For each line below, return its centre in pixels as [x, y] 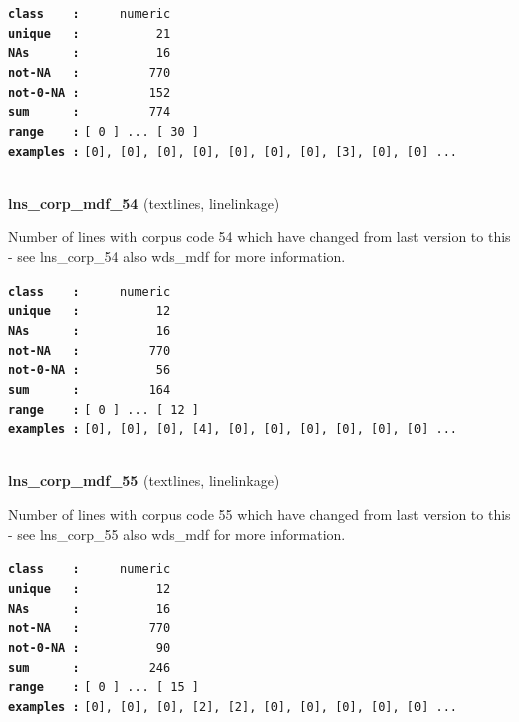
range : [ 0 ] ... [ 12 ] [103, 409]
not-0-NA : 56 [89, 370]
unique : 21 [89, 33]
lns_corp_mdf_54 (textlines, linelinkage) [144, 202]
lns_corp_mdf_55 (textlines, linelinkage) [144, 480]
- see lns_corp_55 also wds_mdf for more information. [177, 533]
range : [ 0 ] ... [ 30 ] [103, 131]
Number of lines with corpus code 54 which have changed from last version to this [259, 236]
